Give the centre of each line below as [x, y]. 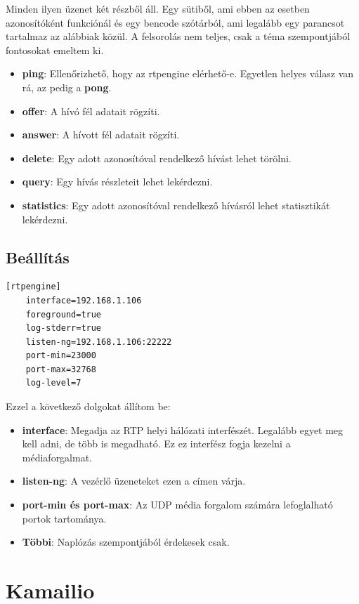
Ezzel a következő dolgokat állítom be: [88, 406]
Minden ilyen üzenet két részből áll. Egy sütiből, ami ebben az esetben [158, 8]
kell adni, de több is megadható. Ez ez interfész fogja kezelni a [156, 444]
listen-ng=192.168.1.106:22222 [99, 342]
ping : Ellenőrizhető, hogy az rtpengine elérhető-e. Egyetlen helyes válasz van [188, 73]
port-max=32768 [61, 369]
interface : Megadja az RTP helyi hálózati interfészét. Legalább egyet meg [183, 429]
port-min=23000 [61, 356]
